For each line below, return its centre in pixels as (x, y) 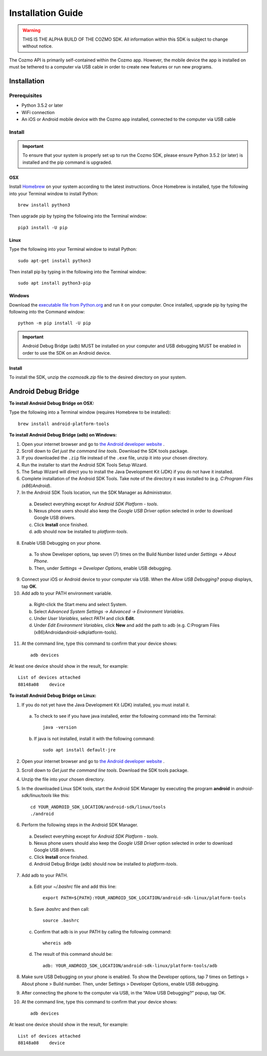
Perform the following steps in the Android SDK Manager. (80, 825)
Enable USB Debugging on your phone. (61, 543)
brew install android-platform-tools (64, 424)
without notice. (38, 46)
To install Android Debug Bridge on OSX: (52, 403)
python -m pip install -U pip (55, 323)
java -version (60, 727)
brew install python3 (44, 205)
